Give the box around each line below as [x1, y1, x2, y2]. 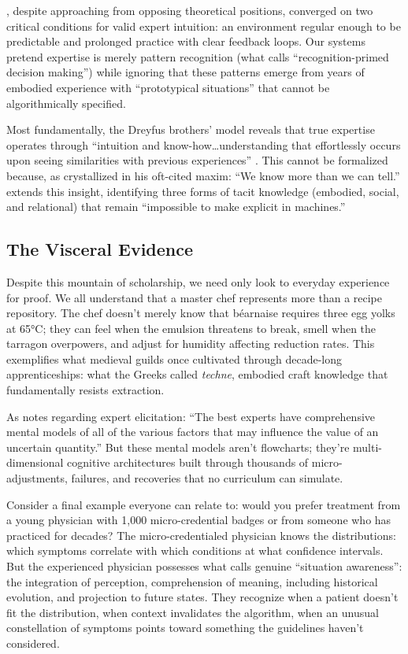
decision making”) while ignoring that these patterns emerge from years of [6, 64, 365, 80]
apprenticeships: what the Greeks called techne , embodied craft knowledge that [6, 366, 388, 382]
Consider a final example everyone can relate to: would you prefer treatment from [6, 496, 401, 512]
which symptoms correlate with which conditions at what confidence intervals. [6, 542, 384, 559]
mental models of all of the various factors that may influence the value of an [6, 423, 379, 440]
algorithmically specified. [6, 94, 126, 111]
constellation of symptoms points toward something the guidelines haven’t [6, 619, 364, 636]
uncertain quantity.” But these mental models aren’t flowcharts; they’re [6, 438, 350, 455]
